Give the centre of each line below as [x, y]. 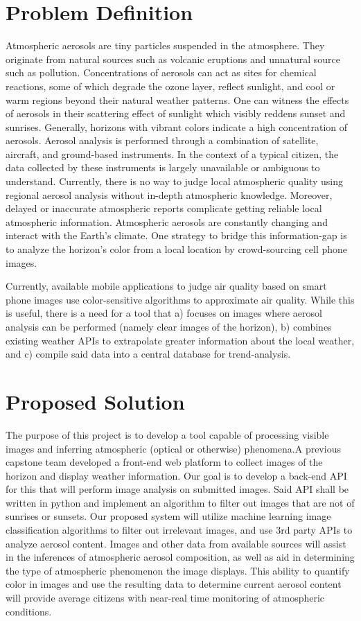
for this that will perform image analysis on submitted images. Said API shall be [177, 489]
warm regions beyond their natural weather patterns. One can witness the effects [177, 99]
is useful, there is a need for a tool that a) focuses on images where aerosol [164, 313]
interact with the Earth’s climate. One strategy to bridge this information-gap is [176, 235]
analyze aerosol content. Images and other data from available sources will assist [176, 543]
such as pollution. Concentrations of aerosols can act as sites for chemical [161, 72]
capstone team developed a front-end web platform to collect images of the [164, 462]
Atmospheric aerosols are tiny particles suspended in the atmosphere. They [165, 45]
